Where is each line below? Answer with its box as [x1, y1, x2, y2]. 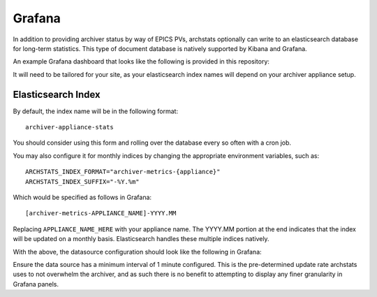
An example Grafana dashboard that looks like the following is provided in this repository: [13, 57, 270, 66]
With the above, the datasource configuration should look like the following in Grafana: [13, 247, 262, 256]
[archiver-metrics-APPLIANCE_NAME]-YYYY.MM [25, 210, 177, 217]
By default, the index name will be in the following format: [13, 107, 178, 115]
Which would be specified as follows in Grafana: [13, 193, 152, 201]
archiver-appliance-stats [25, 123, 114, 131]
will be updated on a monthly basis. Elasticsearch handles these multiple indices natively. [13, 235, 269, 243]
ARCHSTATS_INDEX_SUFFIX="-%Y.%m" [25, 178, 140, 185]
